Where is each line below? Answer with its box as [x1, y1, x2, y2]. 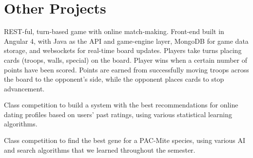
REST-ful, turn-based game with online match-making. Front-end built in [4, 26, 224, 36]
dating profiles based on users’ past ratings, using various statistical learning [4, 109, 233, 119]
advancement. [4, 83, 45, 93]
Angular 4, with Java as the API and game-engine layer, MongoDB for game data [4, 35, 249, 46]
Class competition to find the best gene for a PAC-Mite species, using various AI [4, 135, 246, 145]
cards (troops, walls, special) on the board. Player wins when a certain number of [4, 54, 247, 65]
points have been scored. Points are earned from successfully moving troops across [4, 64, 249, 74]
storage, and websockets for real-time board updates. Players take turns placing [4, 45, 242, 55]
